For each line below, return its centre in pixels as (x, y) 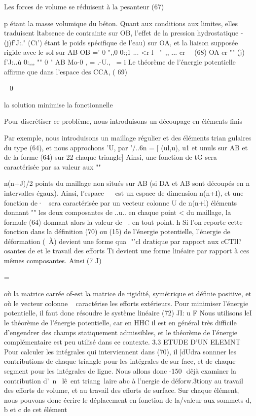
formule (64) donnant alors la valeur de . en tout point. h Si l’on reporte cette (123, 222)
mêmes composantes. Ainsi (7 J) (53, 260)
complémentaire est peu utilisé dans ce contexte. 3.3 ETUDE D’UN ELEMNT (122, 342)
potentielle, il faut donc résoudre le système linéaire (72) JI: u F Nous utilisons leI (128, 313)
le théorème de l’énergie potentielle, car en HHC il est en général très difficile (120, 323)
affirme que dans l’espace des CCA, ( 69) (66, 71)
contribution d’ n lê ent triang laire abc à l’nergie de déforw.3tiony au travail (124, 380)
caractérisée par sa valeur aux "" (53, 166)
